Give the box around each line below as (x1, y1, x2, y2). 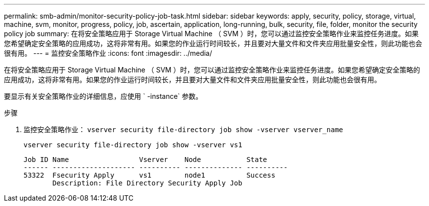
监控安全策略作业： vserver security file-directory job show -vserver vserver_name (24, 125, 343, 134)
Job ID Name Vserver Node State (24, 156, 267, 163)
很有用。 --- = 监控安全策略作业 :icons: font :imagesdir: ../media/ (4, 49, 213, 57)
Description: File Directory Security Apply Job (52, 179, 242, 187)
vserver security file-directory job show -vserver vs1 (24, 141, 242, 149)
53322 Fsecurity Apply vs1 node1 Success (24, 171, 276, 179)
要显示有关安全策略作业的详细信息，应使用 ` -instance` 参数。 (4, 92, 203, 100)
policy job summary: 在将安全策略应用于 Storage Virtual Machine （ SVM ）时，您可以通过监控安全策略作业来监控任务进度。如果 (4, 29, 419, 38)
